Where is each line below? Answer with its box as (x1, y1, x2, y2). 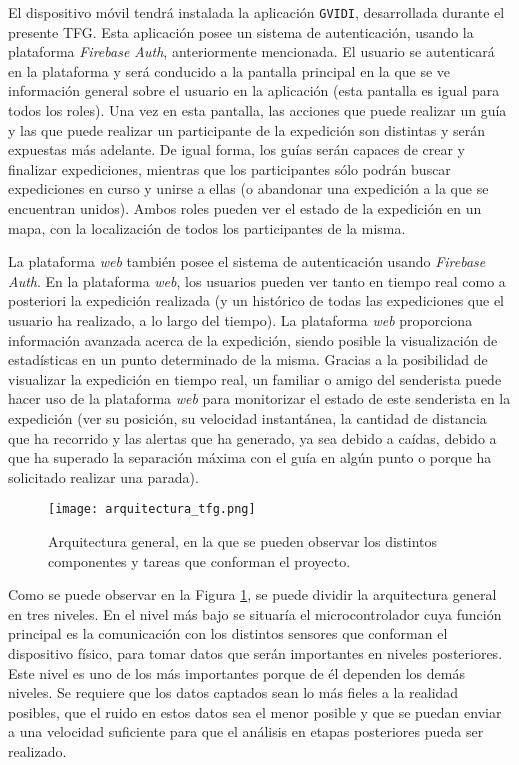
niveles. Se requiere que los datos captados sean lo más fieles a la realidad (8, 682, 459, 703)
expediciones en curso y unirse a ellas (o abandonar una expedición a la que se (8, 178, 489, 199)
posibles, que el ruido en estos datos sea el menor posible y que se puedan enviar (8, 701, 502, 722)
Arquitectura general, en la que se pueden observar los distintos (48, 530, 438, 551)
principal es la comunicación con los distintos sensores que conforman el (8, 623, 448, 644)
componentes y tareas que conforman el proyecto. (48, 550, 351, 571)
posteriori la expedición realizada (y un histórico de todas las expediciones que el (8, 290, 504, 311)
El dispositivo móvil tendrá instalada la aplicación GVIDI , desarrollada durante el (8, 2, 505, 22)
